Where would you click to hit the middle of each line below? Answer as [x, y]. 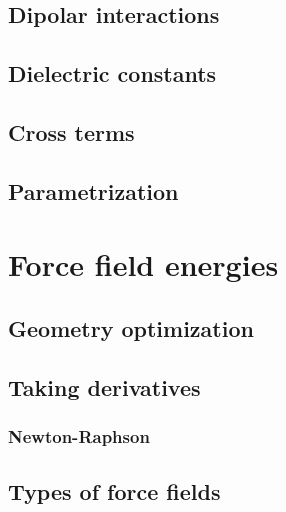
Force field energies [143, 264]
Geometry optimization [131, 327]
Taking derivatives [104, 386]
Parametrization [93, 190]
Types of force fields [114, 491]
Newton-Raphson [79, 435]
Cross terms [71, 131]
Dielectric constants [112, 73]
